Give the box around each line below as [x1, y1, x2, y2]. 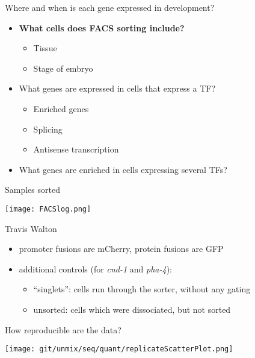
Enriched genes [33, 102, 89, 115]
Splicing [33, 122, 63, 135]
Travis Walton [5, 222, 57, 234]
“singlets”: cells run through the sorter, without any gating [33, 283, 251, 295]
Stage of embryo [33, 61, 93, 74]
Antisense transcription [33, 143, 119, 155]
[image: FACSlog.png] [5, 204, 91, 213]
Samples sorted [5, 183, 60, 196]
